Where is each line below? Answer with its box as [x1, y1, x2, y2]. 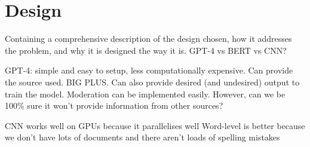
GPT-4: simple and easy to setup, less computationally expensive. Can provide [5, 64, 293, 76]
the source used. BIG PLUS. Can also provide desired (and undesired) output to [5, 75, 300, 88]
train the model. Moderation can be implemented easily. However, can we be [5, 87, 286, 100]
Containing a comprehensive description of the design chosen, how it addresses [5, 32, 292, 45]
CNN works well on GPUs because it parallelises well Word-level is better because [5, 119, 305, 131]
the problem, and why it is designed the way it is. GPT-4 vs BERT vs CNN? [5, 44, 287, 56]
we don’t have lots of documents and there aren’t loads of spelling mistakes [5, 131, 280, 143]
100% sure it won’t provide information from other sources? [5, 99, 223, 112]
